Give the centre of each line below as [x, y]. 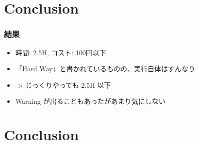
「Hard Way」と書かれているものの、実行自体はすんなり [105, 69]
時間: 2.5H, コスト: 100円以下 [61, 52]
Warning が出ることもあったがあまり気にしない [90, 101]
